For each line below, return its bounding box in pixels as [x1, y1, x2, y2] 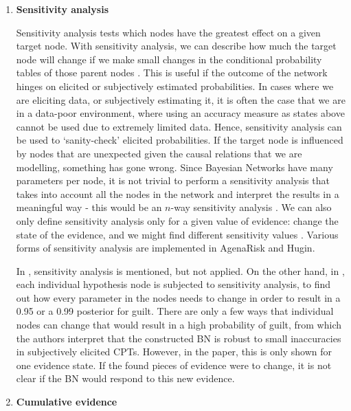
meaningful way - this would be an [16, 200, 162, 214]
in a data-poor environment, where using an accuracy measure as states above [16, 106, 345, 120]
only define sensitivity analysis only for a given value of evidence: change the [16, 213, 339, 227]
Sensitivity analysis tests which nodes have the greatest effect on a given [16, 25, 321, 39]
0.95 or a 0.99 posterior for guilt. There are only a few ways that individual [16, 304, 334, 318]
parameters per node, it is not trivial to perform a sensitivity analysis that [16, 173, 330, 188]
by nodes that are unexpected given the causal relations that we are [16, 146, 302, 160]
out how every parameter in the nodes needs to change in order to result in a [16, 290, 341, 304]
